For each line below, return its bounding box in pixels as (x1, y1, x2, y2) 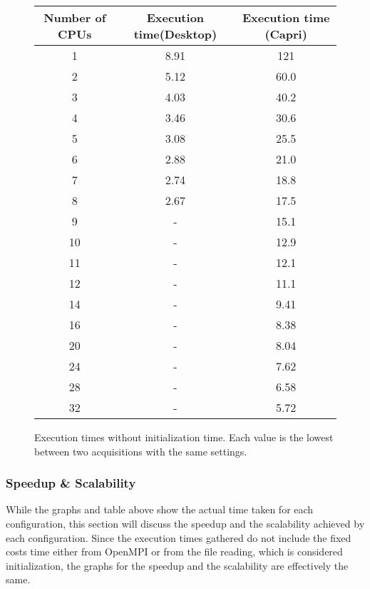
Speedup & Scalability (6, 474, 136, 492)
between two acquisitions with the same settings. (34, 443, 247, 458)
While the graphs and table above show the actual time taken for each (6, 502, 314, 517)
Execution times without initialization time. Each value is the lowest (34, 430, 334, 444)
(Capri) (264, 26, 307, 42)
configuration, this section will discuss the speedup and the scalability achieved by (6, 516, 365, 530)
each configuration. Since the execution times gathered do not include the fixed (6, 530, 351, 545)
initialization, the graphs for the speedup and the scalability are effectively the (6, 558, 349, 573)
